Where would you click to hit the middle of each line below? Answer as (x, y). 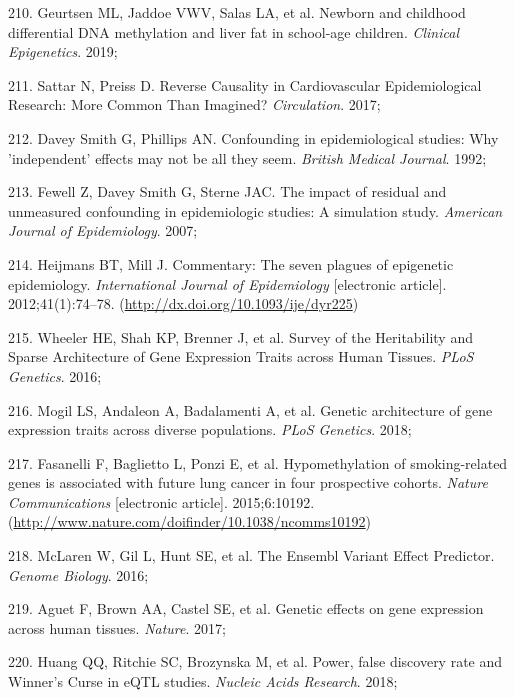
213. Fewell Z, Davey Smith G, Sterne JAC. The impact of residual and (227, 191)
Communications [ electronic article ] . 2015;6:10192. (161, 501)
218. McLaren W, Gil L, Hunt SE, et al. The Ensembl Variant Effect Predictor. (251, 555)
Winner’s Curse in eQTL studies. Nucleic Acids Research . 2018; (203, 681)
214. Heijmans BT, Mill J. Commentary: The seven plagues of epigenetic (231, 263)
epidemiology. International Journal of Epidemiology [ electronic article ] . (227, 283)
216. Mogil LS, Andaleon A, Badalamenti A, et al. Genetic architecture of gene (250, 409)
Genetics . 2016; (55, 375)
